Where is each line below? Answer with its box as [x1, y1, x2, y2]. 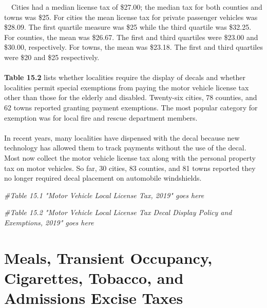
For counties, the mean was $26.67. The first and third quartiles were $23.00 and [4, 31, 258, 42]
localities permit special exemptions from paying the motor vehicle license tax [4, 82, 249, 92]
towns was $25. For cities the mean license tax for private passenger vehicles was [4, 11, 258, 22]
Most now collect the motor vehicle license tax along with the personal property [4, 152, 256, 163]
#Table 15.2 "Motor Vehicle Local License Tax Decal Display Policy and [4, 207, 232, 218]
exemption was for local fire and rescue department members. [4, 112, 198, 123]
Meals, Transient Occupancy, [4, 247, 213, 268]
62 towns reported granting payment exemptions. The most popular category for [4, 102, 258, 112]
